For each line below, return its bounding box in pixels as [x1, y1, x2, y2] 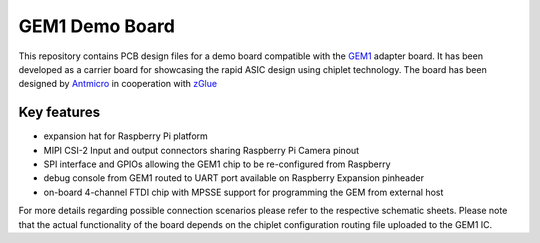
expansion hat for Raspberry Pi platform [43, 130, 209, 142]
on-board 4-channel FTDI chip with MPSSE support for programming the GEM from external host [43, 186, 444, 198]
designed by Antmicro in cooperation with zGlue [18, 78, 218, 90]
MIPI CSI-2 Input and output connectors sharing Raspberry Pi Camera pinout [43, 144, 360, 156]
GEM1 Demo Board [18, 15, 175, 37]
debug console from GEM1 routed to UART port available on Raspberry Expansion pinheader [43, 172, 425, 184]
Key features [18, 104, 100, 121]
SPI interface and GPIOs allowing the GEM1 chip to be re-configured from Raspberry [43, 158, 391, 170]
